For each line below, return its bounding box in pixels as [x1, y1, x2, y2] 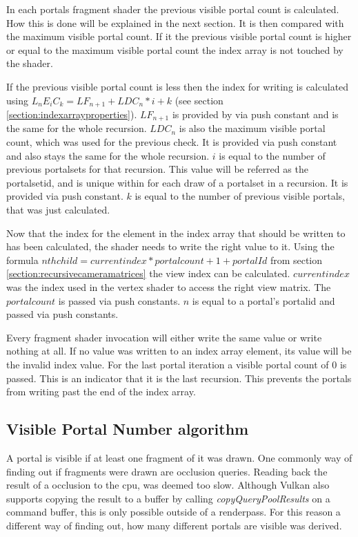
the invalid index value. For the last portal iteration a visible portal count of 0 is [6, 357, 347, 371]
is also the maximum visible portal [179, 121, 326, 135]
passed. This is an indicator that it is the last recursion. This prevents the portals [6, 370, 352, 385]
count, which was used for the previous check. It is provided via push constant [6, 135, 337, 149]
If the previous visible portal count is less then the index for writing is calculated [6, 79, 349, 93]
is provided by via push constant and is [172, 107, 339, 122]
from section [270, 252, 323, 267]
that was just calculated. [6, 202, 110, 217]
